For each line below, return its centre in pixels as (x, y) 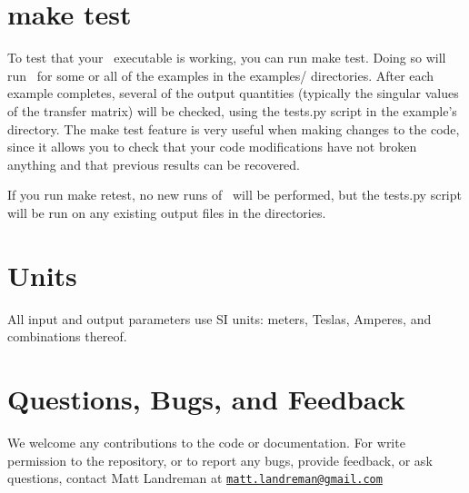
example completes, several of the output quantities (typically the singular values (233, 93)
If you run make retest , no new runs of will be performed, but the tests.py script (234, 195)
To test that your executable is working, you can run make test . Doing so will (227, 58)
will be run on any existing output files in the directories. (167, 212)
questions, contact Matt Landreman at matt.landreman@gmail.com (195, 478)
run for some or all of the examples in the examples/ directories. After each (221, 75)
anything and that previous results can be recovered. (154, 164)
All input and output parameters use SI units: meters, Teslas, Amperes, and (220, 318)
